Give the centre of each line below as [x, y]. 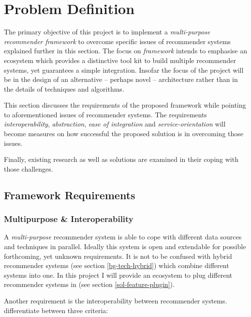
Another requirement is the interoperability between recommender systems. [116, 301]
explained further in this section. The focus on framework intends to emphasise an [125, 51]
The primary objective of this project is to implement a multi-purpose [107, 32]
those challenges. [29, 168]
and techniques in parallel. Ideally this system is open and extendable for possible [125, 246]
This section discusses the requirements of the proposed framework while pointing [125, 105]
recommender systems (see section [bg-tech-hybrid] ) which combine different [117, 265]
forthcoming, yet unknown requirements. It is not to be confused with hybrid [118, 256]
